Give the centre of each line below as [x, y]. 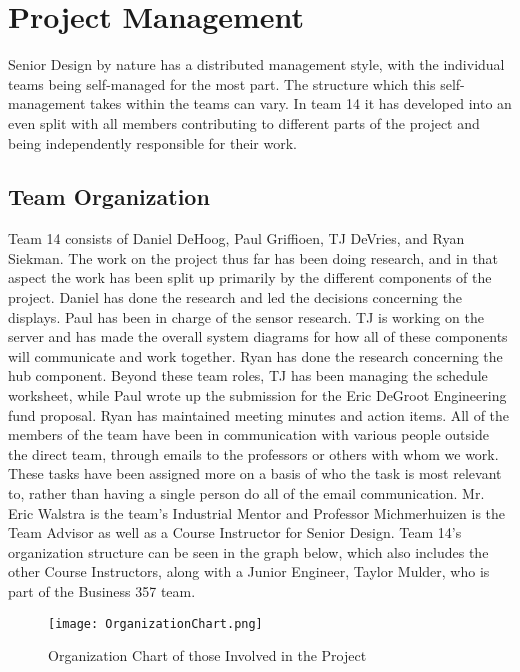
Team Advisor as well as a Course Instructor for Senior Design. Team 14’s [235, 532]
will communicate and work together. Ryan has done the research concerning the [255, 355]
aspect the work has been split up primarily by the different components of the [250, 277]
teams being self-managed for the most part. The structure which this [222, 83]
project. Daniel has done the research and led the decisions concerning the [235, 297]
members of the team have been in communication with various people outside [248, 434]
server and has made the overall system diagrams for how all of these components [258, 336]
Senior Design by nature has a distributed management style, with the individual [256, 64]
